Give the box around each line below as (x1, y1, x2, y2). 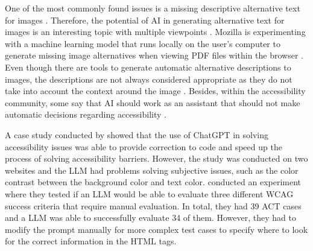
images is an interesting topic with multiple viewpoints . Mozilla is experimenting (5, 25, 306, 38)
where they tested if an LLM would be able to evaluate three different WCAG (5, 187, 294, 200)
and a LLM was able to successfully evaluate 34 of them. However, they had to (5, 211, 296, 224)
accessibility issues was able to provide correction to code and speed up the (5, 140, 282, 153)
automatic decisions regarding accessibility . (5, 108, 166, 121)
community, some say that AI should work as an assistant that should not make (5, 96, 300, 109)
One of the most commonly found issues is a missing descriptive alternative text (5, 2, 300, 14)
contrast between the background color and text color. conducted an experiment (5, 176, 302, 188)
